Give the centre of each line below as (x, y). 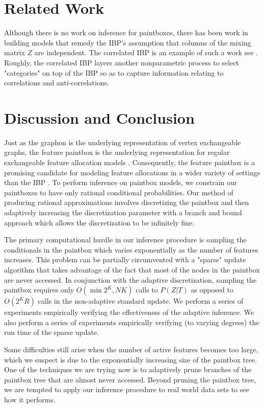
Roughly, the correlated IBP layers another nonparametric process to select (122, 62)
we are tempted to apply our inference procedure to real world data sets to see (127, 389)
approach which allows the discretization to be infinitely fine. (99, 222)
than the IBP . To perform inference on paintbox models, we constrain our (121, 182)
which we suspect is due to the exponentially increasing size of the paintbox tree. (130, 359)
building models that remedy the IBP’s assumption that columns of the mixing (128, 42)
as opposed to (212, 290)
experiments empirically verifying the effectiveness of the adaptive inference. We (129, 312)
